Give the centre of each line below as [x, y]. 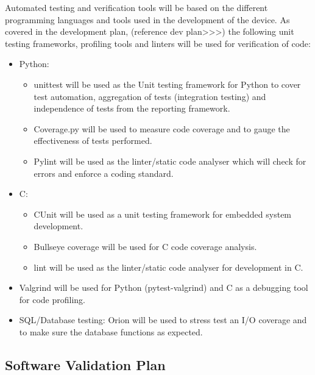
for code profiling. [52, 299]
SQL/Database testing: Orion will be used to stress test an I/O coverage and [163, 320]
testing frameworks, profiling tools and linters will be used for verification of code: [158, 43]
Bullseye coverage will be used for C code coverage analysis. [145, 246]
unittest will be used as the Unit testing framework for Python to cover [167, 84]
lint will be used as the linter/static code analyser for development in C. [168, 267]
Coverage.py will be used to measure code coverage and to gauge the [162, 128]
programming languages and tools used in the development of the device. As [147, 19]
